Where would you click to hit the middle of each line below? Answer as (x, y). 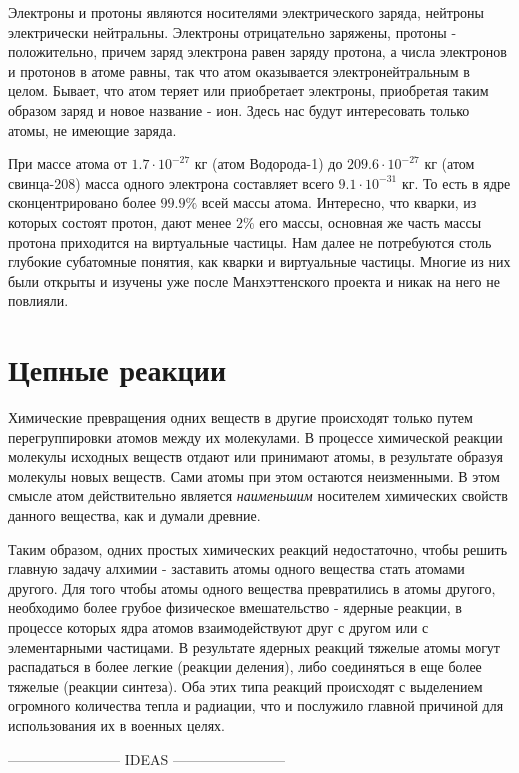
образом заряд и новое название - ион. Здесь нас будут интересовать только (239, 109)
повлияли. (38, 300)
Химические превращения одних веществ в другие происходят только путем (240, 417)
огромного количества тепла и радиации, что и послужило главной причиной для (256, 705)
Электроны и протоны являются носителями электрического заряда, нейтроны (246, 12)
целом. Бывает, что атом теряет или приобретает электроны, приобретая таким (248, 90)
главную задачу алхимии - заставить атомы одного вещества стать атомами (236, 568)
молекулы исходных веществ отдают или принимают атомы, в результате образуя (255, 456)
